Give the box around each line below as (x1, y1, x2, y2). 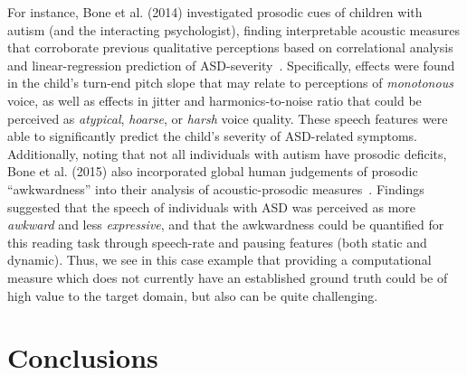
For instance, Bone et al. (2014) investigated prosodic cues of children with (7, 3, 423, 21)
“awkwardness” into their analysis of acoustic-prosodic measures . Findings (7, 179, 424, 198)
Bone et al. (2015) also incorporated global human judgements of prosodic (7, 162, 418, 181)
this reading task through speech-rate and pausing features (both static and (7, 232, 427, 251)
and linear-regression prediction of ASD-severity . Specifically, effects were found (7, 55, 455, 74)
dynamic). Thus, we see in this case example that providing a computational (7, 250, 432, 269)
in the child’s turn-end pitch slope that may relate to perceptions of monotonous (7, 73, 453, 92)
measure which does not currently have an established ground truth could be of (7, 267, 448, 286)
